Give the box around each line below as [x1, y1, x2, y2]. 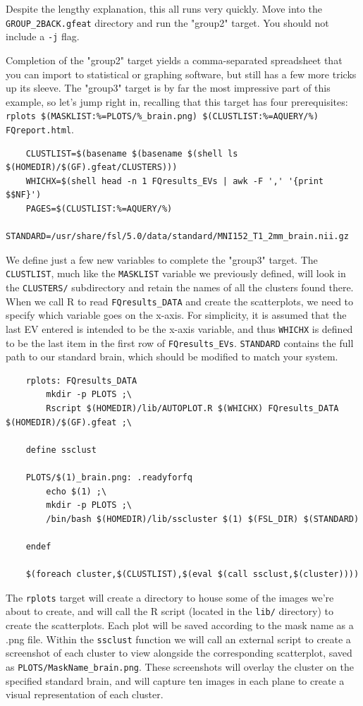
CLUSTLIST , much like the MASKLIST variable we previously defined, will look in [6, 266, 346, 281]
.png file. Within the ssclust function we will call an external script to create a [6, 631, 351, 646]
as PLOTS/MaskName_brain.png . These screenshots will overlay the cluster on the [6, 659, 354, 674]
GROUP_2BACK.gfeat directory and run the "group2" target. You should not [6, 15, 329, 30]
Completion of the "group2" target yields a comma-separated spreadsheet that [6, 52, 343, 67]
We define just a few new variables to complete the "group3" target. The [6, 252, 318, 267]
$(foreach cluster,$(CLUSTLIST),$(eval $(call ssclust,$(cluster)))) [25, 569, 359, 580]
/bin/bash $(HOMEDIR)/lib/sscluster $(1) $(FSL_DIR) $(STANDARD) [46, 513, 359, 524]
